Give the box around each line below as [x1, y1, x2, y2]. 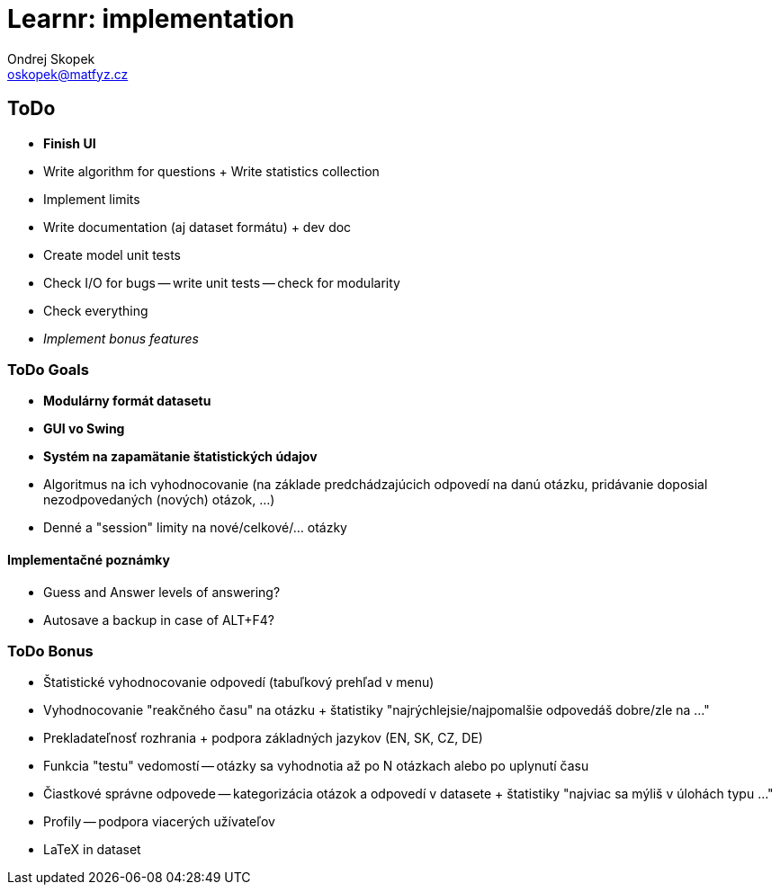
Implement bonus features [43, 330, 199, 346]
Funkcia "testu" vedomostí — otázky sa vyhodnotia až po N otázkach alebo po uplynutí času [43, 758, 589, 774]
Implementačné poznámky [7, 551, 170, 567]
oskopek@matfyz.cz [7, 66, 129, 82]
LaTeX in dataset [43, 842, 141, 858]
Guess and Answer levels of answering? [43, 584, 281, 600]
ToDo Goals [7, 360, 89, 379]
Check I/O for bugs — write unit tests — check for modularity [43, 274, 400, 290]
